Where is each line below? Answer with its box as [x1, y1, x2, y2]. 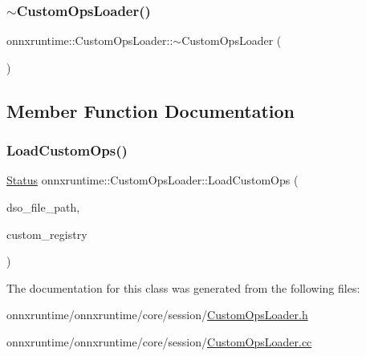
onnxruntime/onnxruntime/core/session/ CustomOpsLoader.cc [6, 333, 312, 350]
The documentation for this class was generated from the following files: [6, 279, 360, 296]
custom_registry [6, 225, 87, 242]
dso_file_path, [6, 199, 80, 215]
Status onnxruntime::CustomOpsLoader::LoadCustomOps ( [6, 172, 299, 188]
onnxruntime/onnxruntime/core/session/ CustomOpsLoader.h [6, 306, 308, 323]
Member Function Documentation [6, 98, 295, 123]
